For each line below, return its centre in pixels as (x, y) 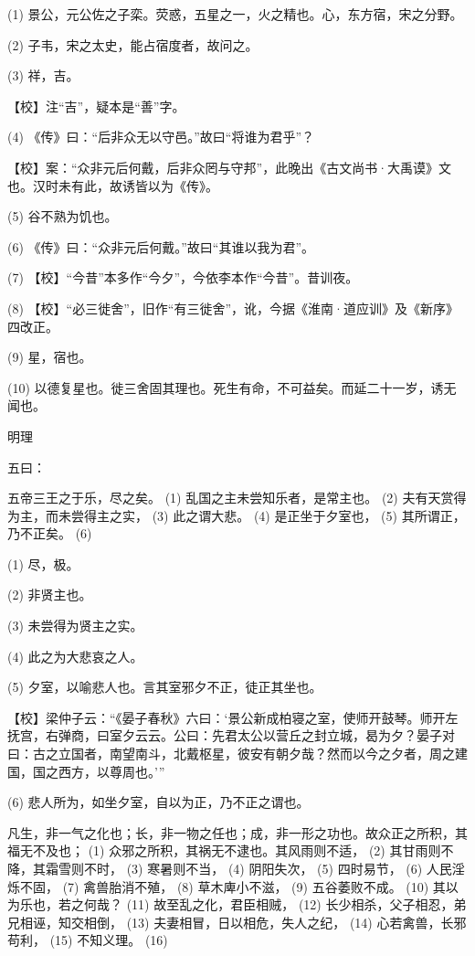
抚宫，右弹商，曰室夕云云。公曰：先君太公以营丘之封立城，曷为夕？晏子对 (231, 735)
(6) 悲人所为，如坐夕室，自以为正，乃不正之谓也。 (158, 802)
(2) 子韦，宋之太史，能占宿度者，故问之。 (133, 44)
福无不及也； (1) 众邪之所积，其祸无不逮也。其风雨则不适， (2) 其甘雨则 (224, 850)
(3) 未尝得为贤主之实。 (75, 626)
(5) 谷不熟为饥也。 (63, 216)
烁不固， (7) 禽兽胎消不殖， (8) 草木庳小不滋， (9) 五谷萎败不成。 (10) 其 (227, 886)
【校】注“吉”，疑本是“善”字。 (96, 106)
